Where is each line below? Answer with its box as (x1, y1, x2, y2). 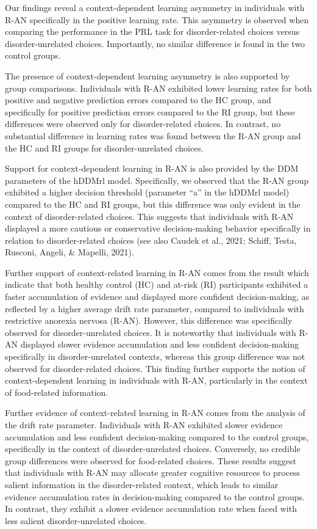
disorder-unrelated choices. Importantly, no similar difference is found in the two (5, 37, 305, 49)
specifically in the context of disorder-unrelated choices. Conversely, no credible (5, 442, 301, 455)
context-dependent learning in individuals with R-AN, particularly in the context (5, 374, 308, 387)
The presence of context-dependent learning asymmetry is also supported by (5, 69, 290, 82)
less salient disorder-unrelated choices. (5, 514, 147, 527)
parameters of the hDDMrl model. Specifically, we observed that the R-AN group (5, 173, 309, 186)
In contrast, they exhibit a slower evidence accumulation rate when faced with (5, 502, 297, 515)
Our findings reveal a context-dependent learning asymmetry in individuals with (5, 1, 305, 13)
